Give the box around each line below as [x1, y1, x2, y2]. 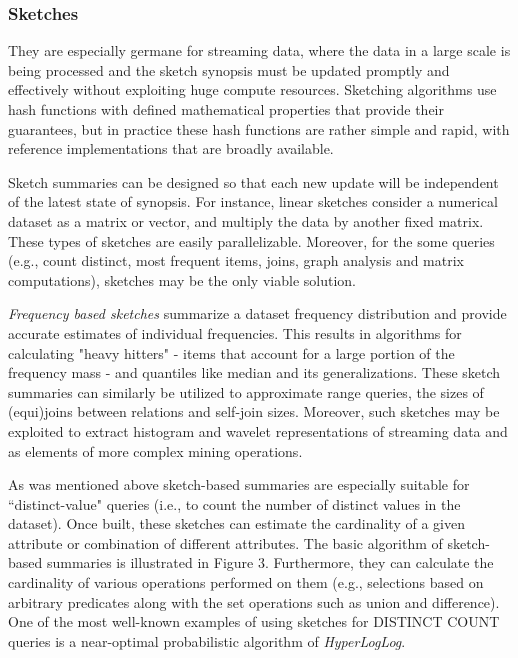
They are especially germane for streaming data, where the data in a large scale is [8, 40, 511, 61]
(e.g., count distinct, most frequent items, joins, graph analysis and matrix [8, 250, 464, 271]
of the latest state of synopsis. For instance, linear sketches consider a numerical [8, 191, 498, 212]
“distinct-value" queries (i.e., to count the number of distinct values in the [8, 493, 461, 514]
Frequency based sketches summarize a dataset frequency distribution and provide [8, 303, 507, 324]
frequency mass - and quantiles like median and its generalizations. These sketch [8, 362, 501, 383]
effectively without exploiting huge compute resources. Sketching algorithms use [8, 79, 497, 100]
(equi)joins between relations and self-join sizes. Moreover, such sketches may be [8, 401, 500, 422]
